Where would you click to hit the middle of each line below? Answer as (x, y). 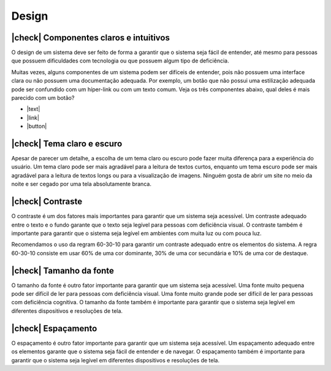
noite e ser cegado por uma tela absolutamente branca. (81, 184)
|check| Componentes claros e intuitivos (90, 38)
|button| (37, 126)
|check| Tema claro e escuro (67, 144)
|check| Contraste (47, 202)
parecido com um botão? (43, 98)
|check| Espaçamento (54, 328)
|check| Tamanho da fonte (63, 270)
